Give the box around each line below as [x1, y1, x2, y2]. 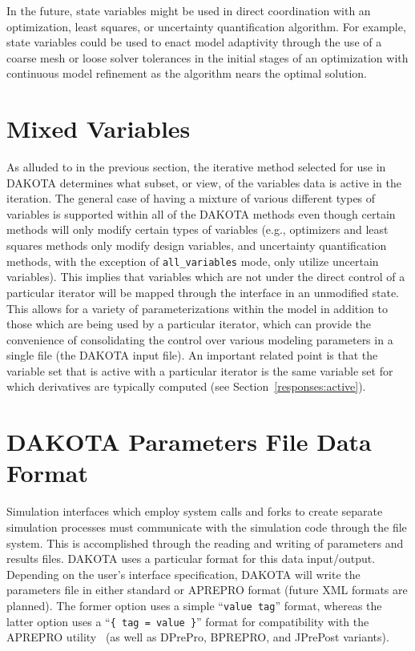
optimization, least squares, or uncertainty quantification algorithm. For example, [6, 18, 406, 34]
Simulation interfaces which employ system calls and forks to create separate [6, 503, 383, 520]
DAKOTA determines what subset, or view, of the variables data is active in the [6, 174, 401, 191]
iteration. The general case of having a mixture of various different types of [6, 190, 376, 207]
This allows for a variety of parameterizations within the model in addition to [6, 299, 389, 316]
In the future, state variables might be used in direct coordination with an [6, 2, 371, 18]
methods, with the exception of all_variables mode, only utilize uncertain [6, 252, 379, 269]
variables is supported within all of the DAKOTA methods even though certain [6, 205, 396, 222]
